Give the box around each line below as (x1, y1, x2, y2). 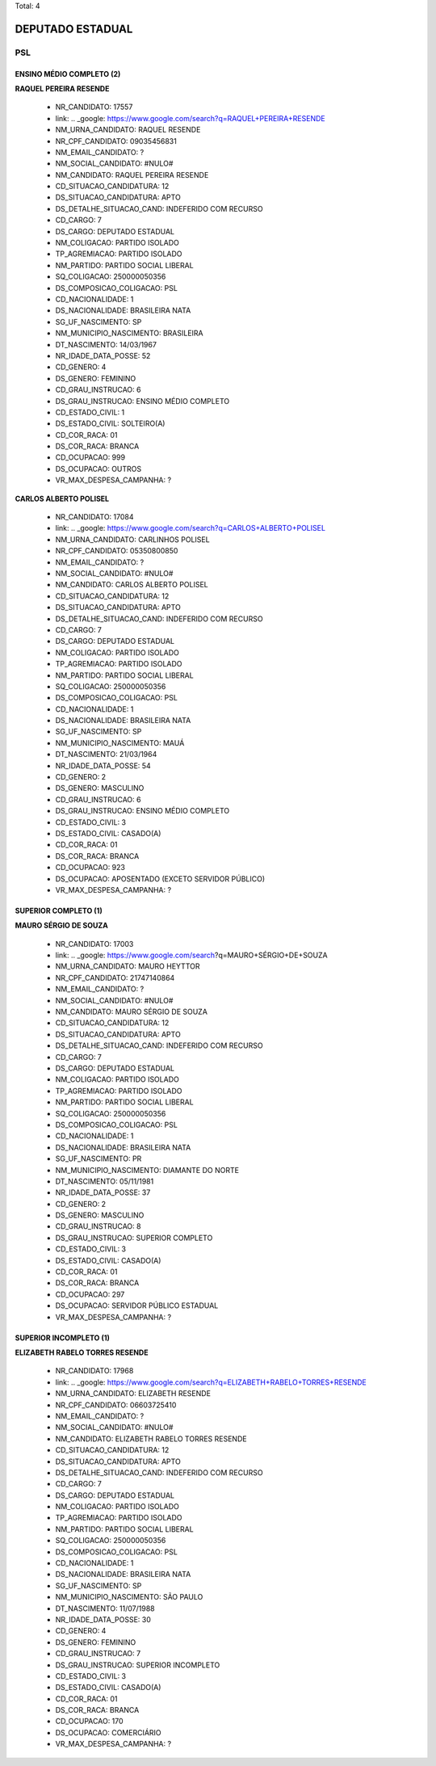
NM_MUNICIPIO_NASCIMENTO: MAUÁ (55, 738, 185, 747)
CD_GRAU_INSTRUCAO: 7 (55, 1649, 141, 1659)
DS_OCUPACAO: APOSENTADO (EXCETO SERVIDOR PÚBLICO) (55, 873, 266, 884)
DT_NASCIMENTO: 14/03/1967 (55, 339, 157, 349)
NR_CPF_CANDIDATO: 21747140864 (55, 973, 175, 982)
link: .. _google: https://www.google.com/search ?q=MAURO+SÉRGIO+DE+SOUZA (55, 950, 328, 961)
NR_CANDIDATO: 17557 (55, 102, 133, 112)
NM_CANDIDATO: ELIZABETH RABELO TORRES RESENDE (55, 1434, 247, 1444)
